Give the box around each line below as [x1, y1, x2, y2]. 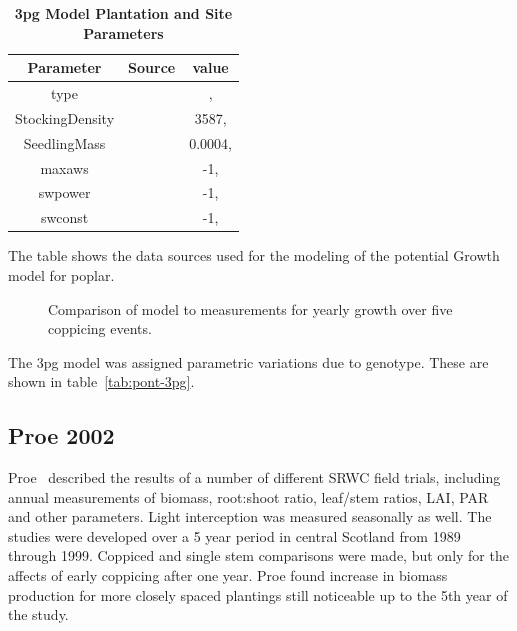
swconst [40, 207, 89, 228]
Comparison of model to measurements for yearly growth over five [48, 298, 453, 319]
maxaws [40, 157, 89, 178]
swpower [38, 182, 91, 203]
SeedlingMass [23, 132, 106, 153]
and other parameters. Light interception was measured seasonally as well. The [8, 506, 492, 527]
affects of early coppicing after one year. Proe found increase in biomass [8, 565, 448, 586]
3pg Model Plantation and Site [14, 3, 233, 23]
